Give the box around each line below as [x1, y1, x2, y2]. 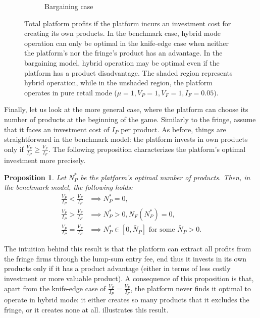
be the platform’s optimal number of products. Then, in [80, 172, 250, 182]
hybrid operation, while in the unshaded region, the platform [24, 77, 213, 88]
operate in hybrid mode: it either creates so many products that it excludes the [4, 294, 249, 304]
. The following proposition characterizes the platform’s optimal [48, 143, 246, 154]
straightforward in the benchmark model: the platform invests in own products [4, 134, 248, 144]
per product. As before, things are [121, 124, 226, 134]
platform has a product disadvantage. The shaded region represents [24, 67, 233, 78]
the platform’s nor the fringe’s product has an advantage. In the [24, 47, 223, 58]
